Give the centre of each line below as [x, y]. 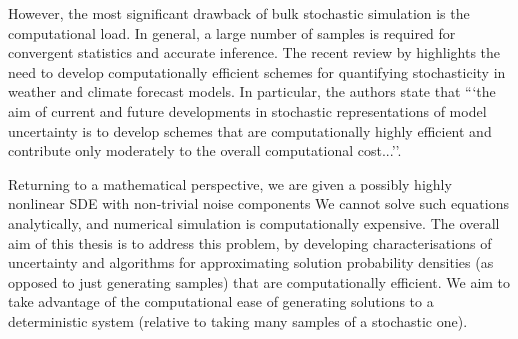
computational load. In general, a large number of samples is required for [232, 32]
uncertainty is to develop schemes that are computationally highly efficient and [250, 130]
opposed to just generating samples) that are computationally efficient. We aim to [259, 281]
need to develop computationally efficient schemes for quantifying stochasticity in [257, 71]
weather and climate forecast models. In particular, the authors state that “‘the [252, 91]
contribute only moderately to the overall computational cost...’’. [205, 150]
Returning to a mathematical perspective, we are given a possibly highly [230, 183]
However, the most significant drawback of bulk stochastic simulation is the [239, 13]
